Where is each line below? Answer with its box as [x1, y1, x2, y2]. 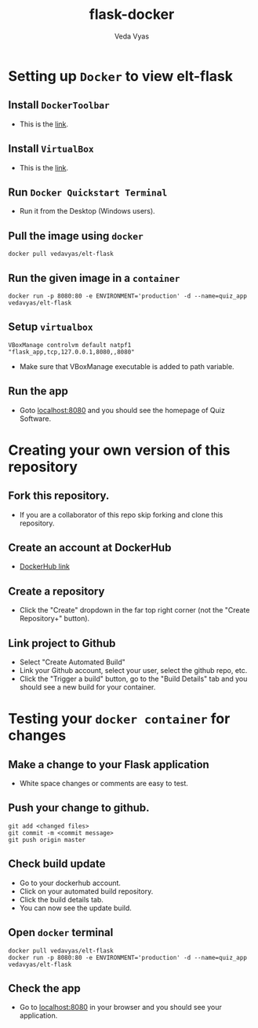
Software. [19, 414, 52, 423]
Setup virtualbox [8, 320, 93, 334]
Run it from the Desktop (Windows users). [19, 207, 155, 216]
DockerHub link [19, 562, 71, 571]
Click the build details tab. [19, 894, 104, 904]
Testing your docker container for [8, 710, 231, 728]
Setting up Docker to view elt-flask [8, 67, 234, 85]
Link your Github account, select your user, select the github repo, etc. [19, 666, 248, 675]
